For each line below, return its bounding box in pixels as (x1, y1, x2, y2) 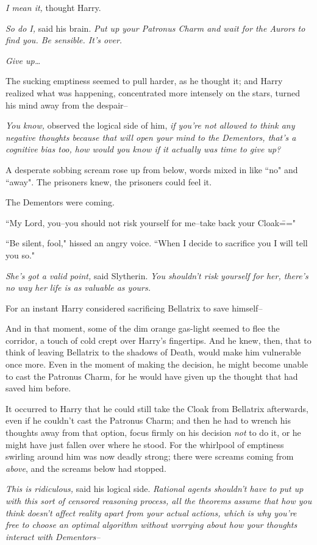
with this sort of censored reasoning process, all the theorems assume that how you (5, 494, 312, 507)
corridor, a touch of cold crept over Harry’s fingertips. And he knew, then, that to (5, 333, 312, 346)
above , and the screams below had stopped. (5, 461, 166, 474)
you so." (5, 248, 35, 261)
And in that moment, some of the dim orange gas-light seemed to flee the (5, 322, 280, 335)
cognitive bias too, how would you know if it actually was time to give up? (5, 143, 281, 155)
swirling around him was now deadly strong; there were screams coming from (5, 450, 294, 463)
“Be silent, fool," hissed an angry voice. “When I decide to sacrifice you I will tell (5, 237, 308, 249)
